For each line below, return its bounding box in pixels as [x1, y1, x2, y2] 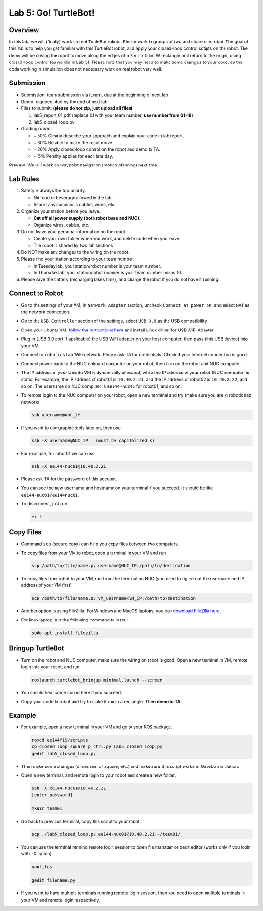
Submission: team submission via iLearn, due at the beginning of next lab [21, 92, 168, 98]
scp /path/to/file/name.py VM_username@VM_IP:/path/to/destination [31, 596, 196, 601]
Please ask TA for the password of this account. [21, 476, 117, 482]
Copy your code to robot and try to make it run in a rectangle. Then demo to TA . [21, 698, 182, 704]
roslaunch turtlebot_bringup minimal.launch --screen [31, 677, 163, 683]
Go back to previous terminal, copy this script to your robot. [21, 818, 141, 825]
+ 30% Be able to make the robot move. [33, 140, 113, 145]
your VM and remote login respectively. [21, 897, 100, 903]
